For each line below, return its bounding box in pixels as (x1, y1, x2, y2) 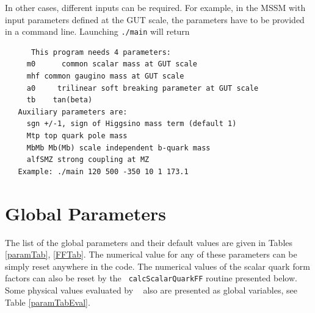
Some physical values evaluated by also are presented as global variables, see (5, 283, 297, 296)
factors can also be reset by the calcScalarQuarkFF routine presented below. (5, 272, 297, 284)
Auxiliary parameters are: (18, 107, 128, 116)
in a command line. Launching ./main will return (5, 25, 190, 38)
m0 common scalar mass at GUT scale (26, 60, 197, 69)
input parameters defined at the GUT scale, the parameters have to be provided (5, 13, 305, 26)
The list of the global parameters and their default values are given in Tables (5, 236, 293, 248)
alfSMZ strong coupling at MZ (26, 155, 150, 164)
